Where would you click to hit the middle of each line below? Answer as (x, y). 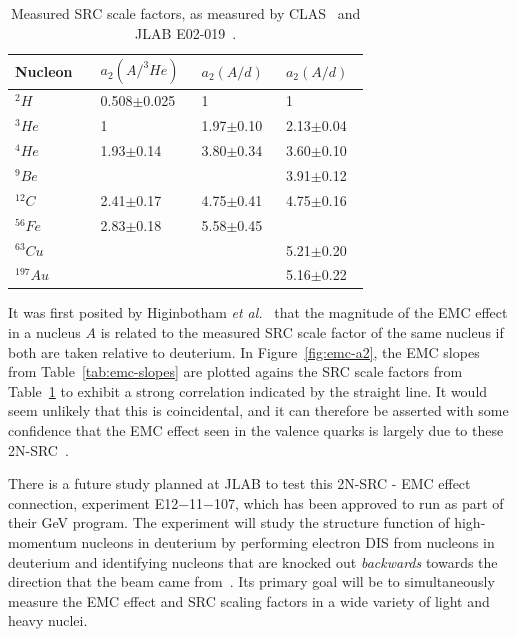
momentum (42, 541)
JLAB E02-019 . (186, 32)
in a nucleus (44, 332)
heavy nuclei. (48, 620)
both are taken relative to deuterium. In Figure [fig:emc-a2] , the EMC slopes (244, 351)
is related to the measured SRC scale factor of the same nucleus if (302, 332)
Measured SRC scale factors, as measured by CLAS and (186, 13)
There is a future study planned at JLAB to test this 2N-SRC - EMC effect (239, 483)
